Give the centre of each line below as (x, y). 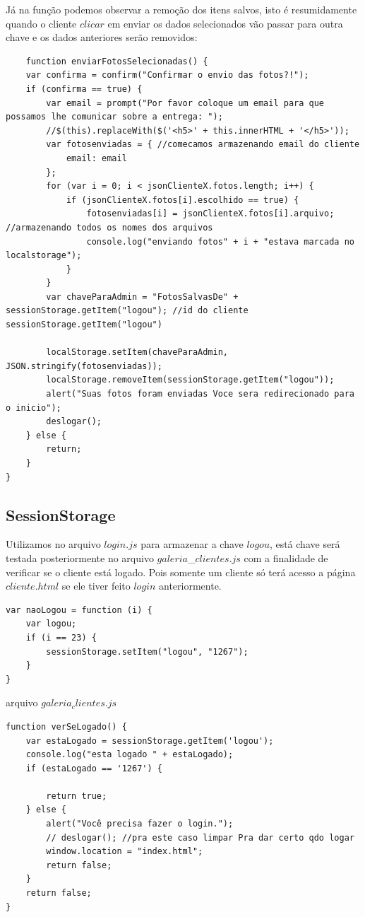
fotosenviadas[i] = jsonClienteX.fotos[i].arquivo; (210, 214)
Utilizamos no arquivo (53, 544)
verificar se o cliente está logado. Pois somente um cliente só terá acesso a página (181, 572)
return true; (77, 796)
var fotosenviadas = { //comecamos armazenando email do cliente (203, 145)
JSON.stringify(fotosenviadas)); (84, 366)
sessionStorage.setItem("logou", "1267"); (147, 652)
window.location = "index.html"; (125, 852)
